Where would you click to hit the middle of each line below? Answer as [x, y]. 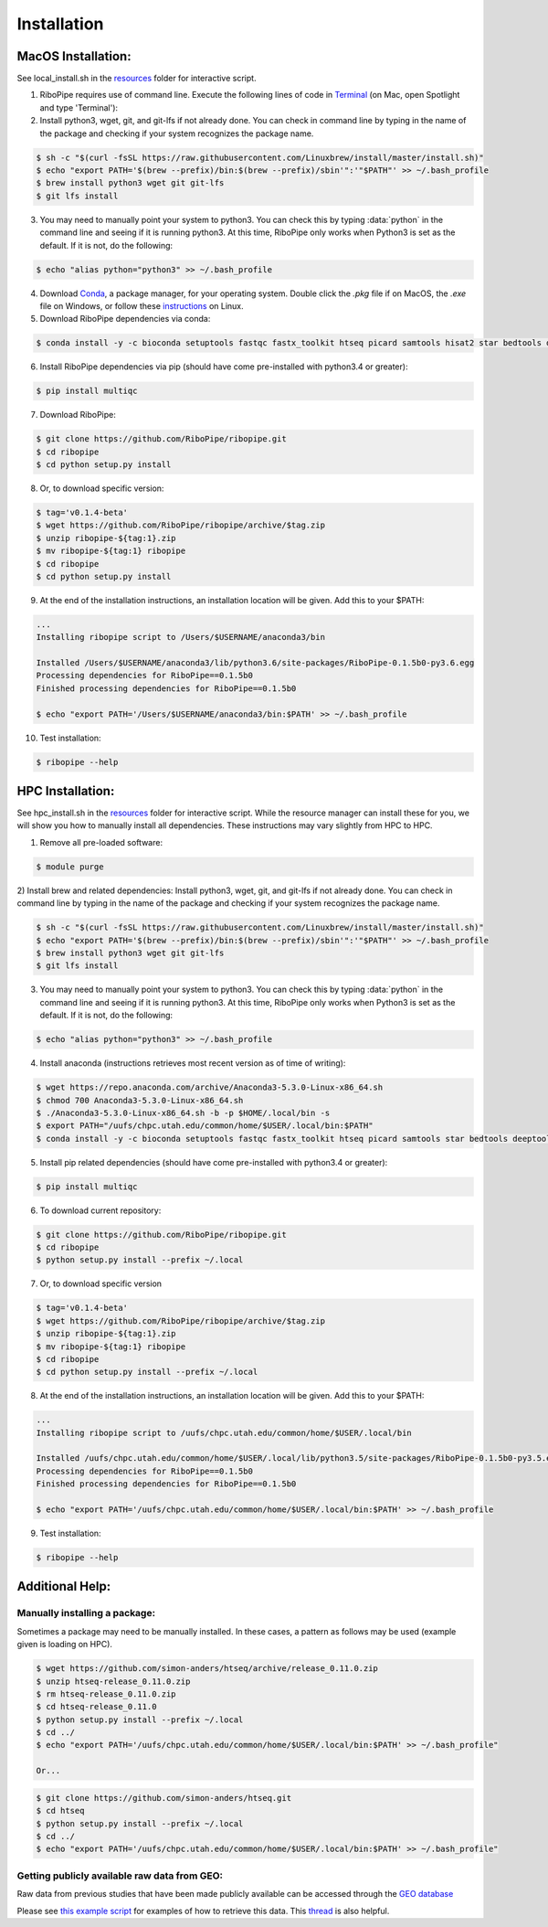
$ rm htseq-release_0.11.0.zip [106, 1694]
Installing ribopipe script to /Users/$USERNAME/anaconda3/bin [181, 637]
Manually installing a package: [86, 1613]
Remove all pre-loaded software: [101, 842]
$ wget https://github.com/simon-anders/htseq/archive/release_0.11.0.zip [207, 1669]
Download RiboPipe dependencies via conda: [125, 319]
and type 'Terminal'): [79, 107]
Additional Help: [64, 1586]
